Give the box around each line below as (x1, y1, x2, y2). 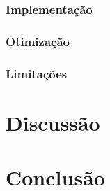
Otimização (6, 32, 70, 50)
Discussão (6, 108, 100, 136)
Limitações (6, 64, 68, 82)
